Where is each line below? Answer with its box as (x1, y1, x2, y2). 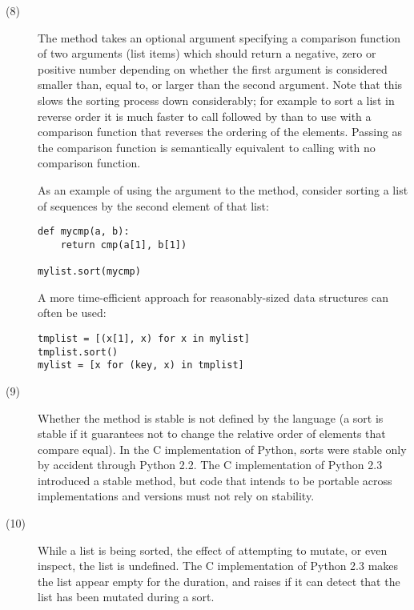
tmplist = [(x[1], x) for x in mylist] (38, 332, 250, 344)
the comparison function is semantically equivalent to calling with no (38, 138, 376, 155)
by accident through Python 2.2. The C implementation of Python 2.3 (38, 456, 383, 473)
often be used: (38, 304, 107, 321)
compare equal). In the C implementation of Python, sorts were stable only (38, 440, 407, 457)
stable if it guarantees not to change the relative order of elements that (38, 425, 386, 442)
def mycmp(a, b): (38, 226, 130, 238)
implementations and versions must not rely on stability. (38, 488, 315, 504)
